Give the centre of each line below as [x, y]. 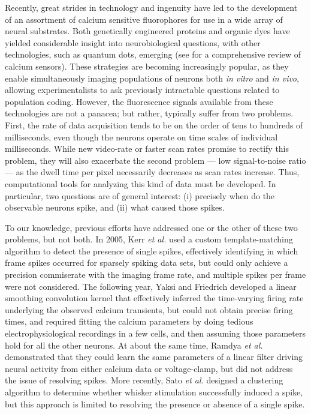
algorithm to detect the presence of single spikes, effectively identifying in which [152, 250]
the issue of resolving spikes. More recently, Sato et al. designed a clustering [144, 380]
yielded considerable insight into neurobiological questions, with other [133, 42]
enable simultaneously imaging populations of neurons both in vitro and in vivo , [152, 78]
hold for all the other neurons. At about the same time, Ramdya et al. [134, 345]
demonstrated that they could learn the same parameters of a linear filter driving [154, 357]
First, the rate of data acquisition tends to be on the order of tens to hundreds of [154, 124]
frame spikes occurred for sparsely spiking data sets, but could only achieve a [147, 262]
